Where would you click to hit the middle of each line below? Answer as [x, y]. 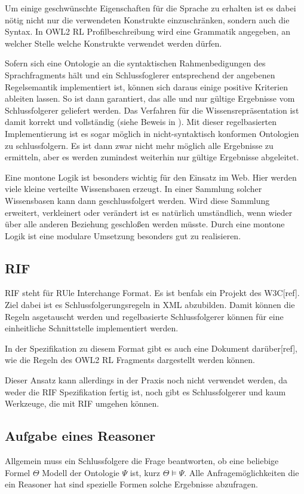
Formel [18, 472]
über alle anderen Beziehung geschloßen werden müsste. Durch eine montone [145, 224]
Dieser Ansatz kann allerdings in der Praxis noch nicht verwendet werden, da [146, 380]
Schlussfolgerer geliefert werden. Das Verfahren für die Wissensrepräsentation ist [152, 110]
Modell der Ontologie [81, 472]
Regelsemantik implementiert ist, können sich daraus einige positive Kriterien [146, 86]
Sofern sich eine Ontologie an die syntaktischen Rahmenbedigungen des [135, 63]
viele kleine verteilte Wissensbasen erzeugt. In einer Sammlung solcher [133, 189]
